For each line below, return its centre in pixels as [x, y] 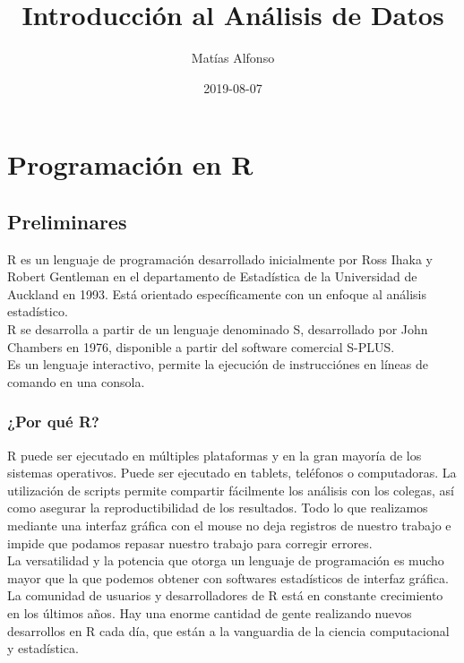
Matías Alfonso [233, 58]
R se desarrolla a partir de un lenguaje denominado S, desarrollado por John [218, 329]
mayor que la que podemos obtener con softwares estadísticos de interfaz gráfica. [228, 577]
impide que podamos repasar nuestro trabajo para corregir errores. [190, 542]
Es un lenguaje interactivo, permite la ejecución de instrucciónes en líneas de [218, 364]
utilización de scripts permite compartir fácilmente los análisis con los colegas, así [231, 490]
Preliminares [67, 221]
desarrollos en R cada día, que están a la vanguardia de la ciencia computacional [228, 630]
